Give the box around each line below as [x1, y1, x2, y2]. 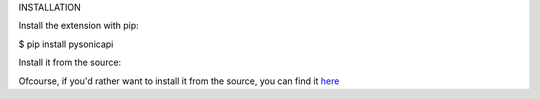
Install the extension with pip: [18, 20, 139, 32]
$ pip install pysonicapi [18, 38, 114, 50]
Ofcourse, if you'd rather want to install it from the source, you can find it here [18, 75, 340, 87]
